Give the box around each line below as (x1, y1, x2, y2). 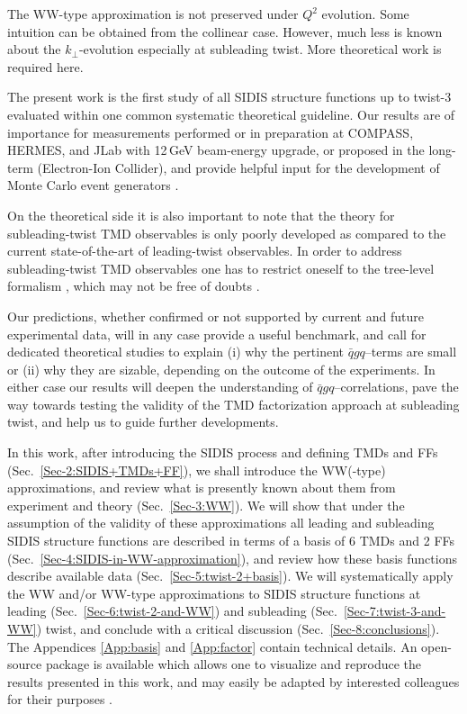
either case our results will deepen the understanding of (7, 377, 313, 396)
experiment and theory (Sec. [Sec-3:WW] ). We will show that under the (7, 495, 405, 514)
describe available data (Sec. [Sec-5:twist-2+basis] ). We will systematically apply (7, 566, 454, 585)
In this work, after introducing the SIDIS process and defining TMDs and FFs (7, 443, 438, 462)
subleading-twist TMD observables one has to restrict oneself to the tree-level (7, 258, 435, 277)
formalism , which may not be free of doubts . (7, 276, 260, 295)
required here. (7, 57, 84, 76)
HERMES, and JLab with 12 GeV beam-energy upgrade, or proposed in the (7, 140, 425, 159)
